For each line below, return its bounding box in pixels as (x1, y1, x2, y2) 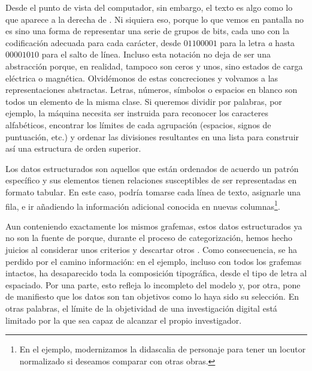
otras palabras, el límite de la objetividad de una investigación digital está (5, 301, 277, 314)
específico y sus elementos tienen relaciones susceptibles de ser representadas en (5, 174, 297, 186)
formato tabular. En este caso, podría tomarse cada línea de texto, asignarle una (5, 185, 301, 198)
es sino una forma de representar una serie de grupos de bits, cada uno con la (5, 25, 289, 37)
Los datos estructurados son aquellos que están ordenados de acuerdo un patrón (5, 162, 299, 174)
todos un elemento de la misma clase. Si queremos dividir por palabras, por (5, 95, 282, 107)
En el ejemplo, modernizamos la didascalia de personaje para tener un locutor (19, 343, 306, 355)
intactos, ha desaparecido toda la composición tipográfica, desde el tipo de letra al (5, 267, 307, 279)
